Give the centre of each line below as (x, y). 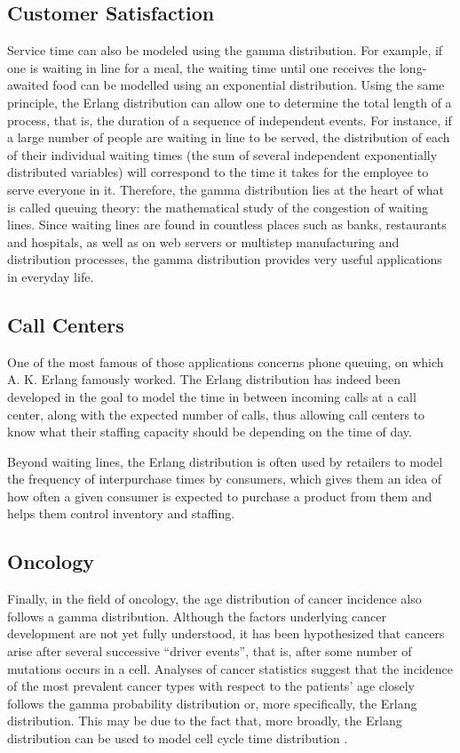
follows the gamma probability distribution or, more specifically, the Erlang (212, 703)
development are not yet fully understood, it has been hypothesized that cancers (226, 633)
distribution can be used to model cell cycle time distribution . (178, 738)
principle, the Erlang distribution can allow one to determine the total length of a (230, 102)
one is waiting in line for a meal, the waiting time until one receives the (202, 67)
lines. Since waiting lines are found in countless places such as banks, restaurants (227, 224)
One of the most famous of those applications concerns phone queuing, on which (226, 361)
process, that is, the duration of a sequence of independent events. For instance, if (230, 120)
